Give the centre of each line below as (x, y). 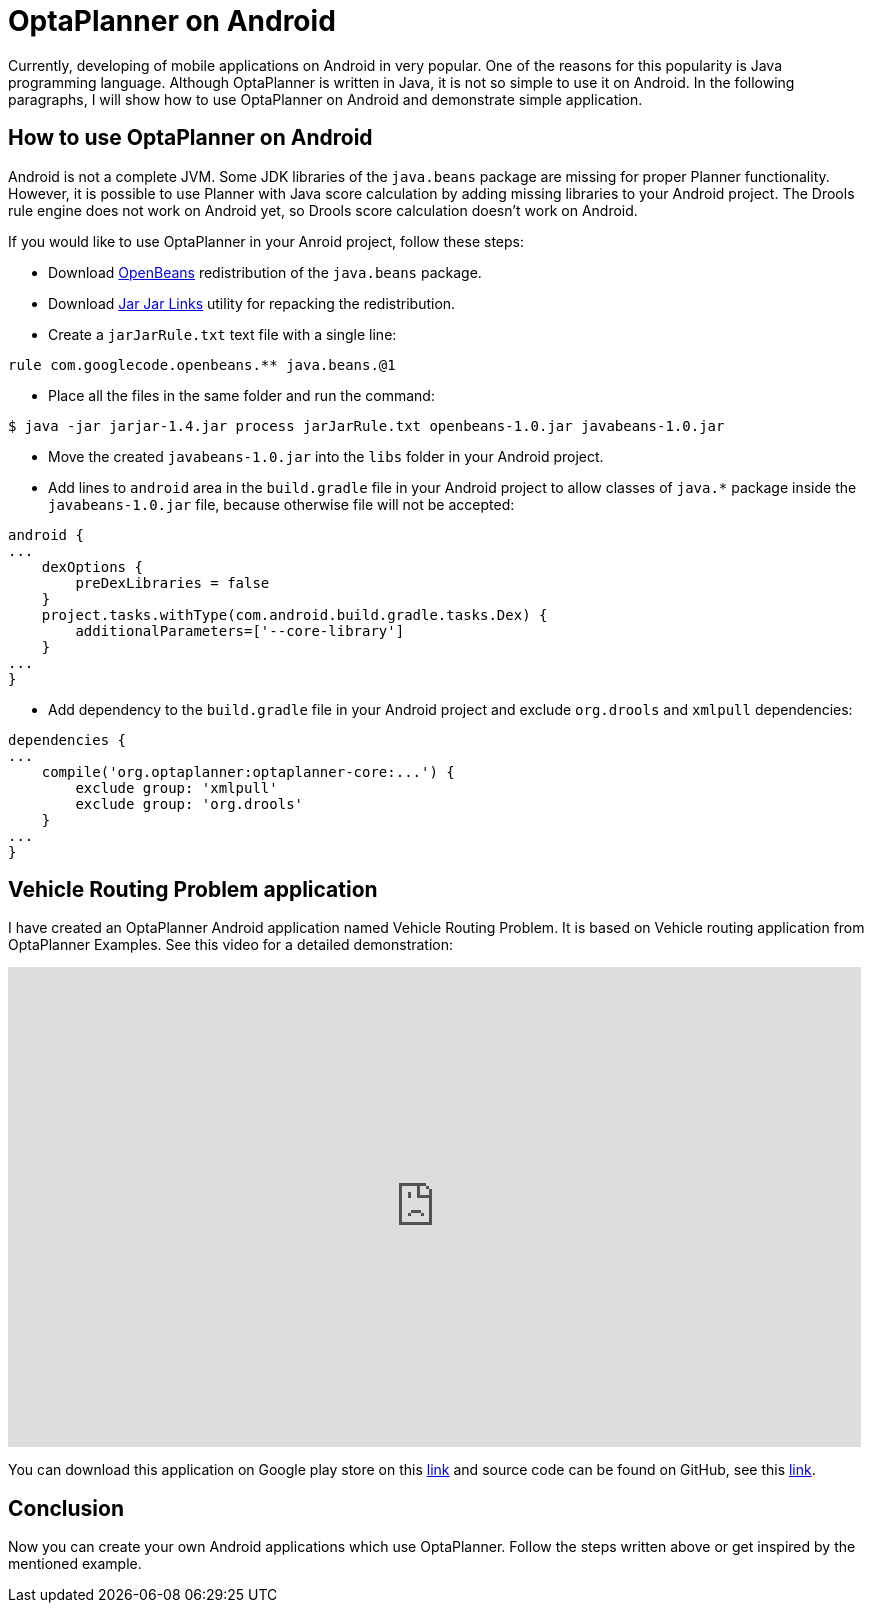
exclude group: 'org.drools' (189, 803)
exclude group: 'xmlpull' (176, 787)
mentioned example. (75, 1564)
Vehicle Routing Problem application (193, 890)
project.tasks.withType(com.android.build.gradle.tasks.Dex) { (294, 614)
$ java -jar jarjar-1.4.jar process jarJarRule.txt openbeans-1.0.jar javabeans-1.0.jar (366, 425)
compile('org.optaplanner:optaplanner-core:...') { (248, 771)
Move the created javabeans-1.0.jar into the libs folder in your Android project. (326, 456)
